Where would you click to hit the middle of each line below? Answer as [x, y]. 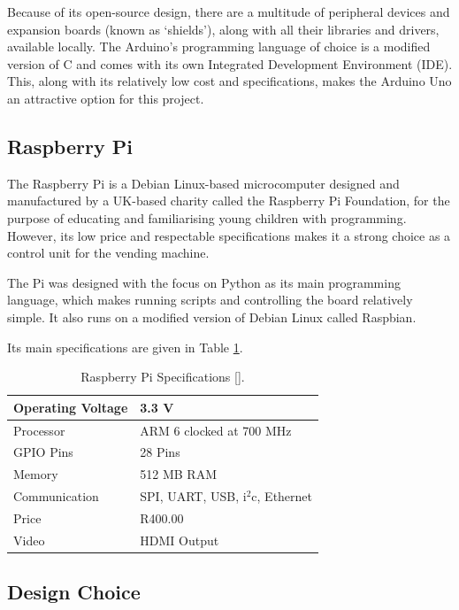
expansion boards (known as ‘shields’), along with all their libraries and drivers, [223, 29]
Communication [56, 496]
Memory [36, 474]
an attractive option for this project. [106, 98]
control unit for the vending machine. [108, 253]
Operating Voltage [71, 407]
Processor [39, 430]
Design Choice [74, 592]
